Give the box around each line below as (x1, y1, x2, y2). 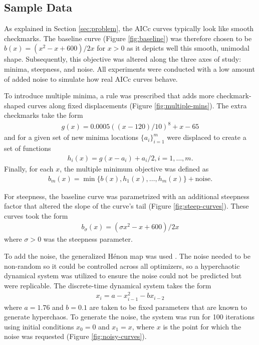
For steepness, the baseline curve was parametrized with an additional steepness (4, 191, 249, 201)
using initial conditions (4, 321, 74, 331)
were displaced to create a (167, 132, 246, 142)
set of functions (4, 143, 51, 153)
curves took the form (4, 210, 68, 221)
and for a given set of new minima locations (4, 132, 139, 142)
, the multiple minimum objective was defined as (60, 163, 209, 174)
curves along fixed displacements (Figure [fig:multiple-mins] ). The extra (28, 100, 247, 110)
